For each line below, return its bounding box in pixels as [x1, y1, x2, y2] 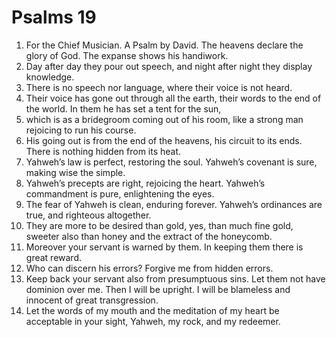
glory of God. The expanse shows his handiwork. [25, 49, 229, 61]
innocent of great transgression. [25, 294, 159, 306]
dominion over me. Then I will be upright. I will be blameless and [25, 283, 291, 295]
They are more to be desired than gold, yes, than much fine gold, [25, 219, 294, 231]
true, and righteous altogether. [25, 209, 152, 221]
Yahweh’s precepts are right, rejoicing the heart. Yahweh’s [25, 177, 266, 189]
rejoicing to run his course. [25, 124, 137, 136]
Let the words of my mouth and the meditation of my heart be [25, 304, 280, 316]
